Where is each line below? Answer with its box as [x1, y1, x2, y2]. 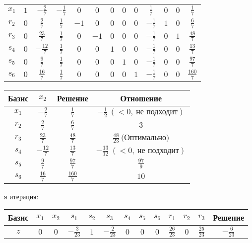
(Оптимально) [121, 133, 170, 142]
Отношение [120, 92, 162, 104]
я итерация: [4, 191, 39, 201]
